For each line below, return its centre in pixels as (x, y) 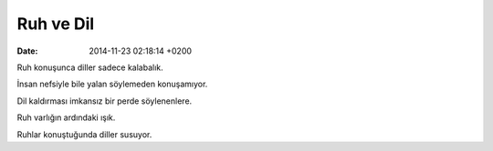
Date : (27, 51)
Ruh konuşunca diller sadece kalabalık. (90, 67)
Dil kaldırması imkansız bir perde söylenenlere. (105, 101)
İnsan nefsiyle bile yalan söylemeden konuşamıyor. (112, 84)
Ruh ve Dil (56, 24)
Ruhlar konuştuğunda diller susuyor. (84, 134)
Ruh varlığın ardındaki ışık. (66, 117)
